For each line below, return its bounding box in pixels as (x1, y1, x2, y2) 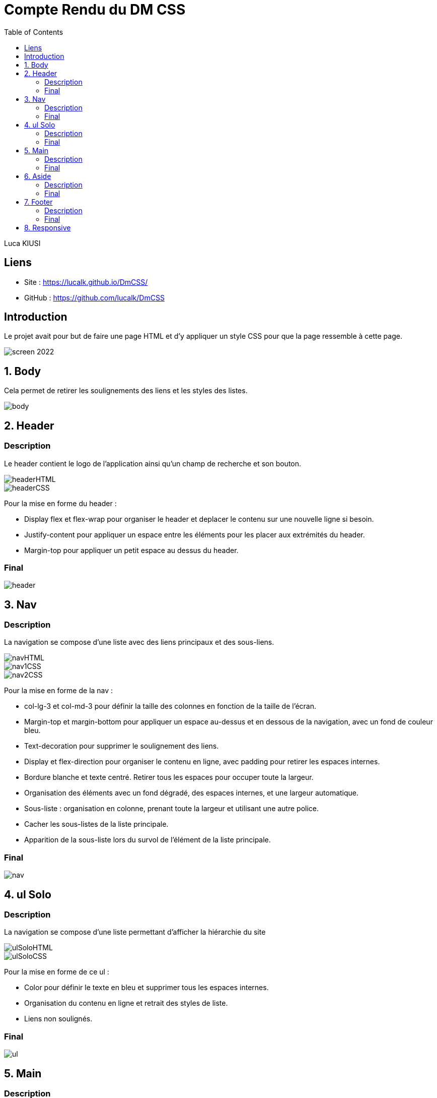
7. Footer (24, 197, 53, 206)
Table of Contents (4, 27, 63, 36)
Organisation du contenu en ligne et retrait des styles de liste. (24, 999, 228, 1008)
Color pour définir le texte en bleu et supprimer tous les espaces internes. (24, 983, 269, 992)
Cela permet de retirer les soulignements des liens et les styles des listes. (4, 386, 248, 395)
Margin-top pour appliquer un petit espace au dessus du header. (24, 545, 239, 555)
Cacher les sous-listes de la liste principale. (24, 820, 169, 829)
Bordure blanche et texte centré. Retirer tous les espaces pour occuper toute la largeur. (24, 773, 314, 782)
